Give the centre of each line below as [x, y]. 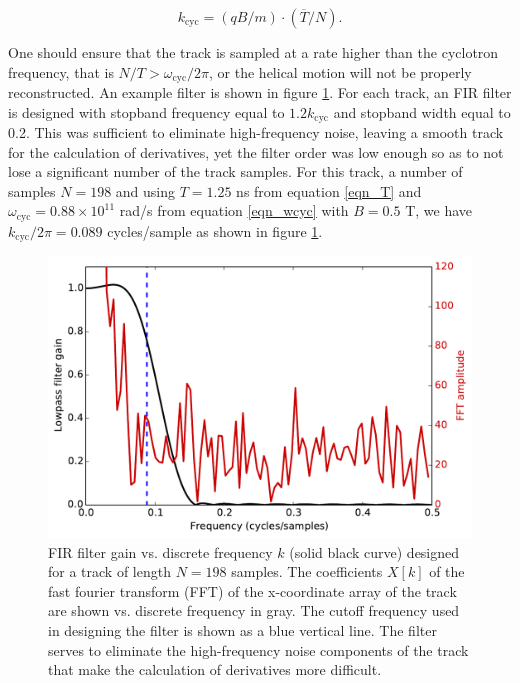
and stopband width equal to [422, 111]
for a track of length [109, 571]
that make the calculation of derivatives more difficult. [215, 669]
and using [145, 190]
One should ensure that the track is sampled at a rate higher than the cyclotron [253, 52]
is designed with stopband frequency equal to [146, 111]
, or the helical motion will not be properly [340, 71]
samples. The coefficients [307, 571]
